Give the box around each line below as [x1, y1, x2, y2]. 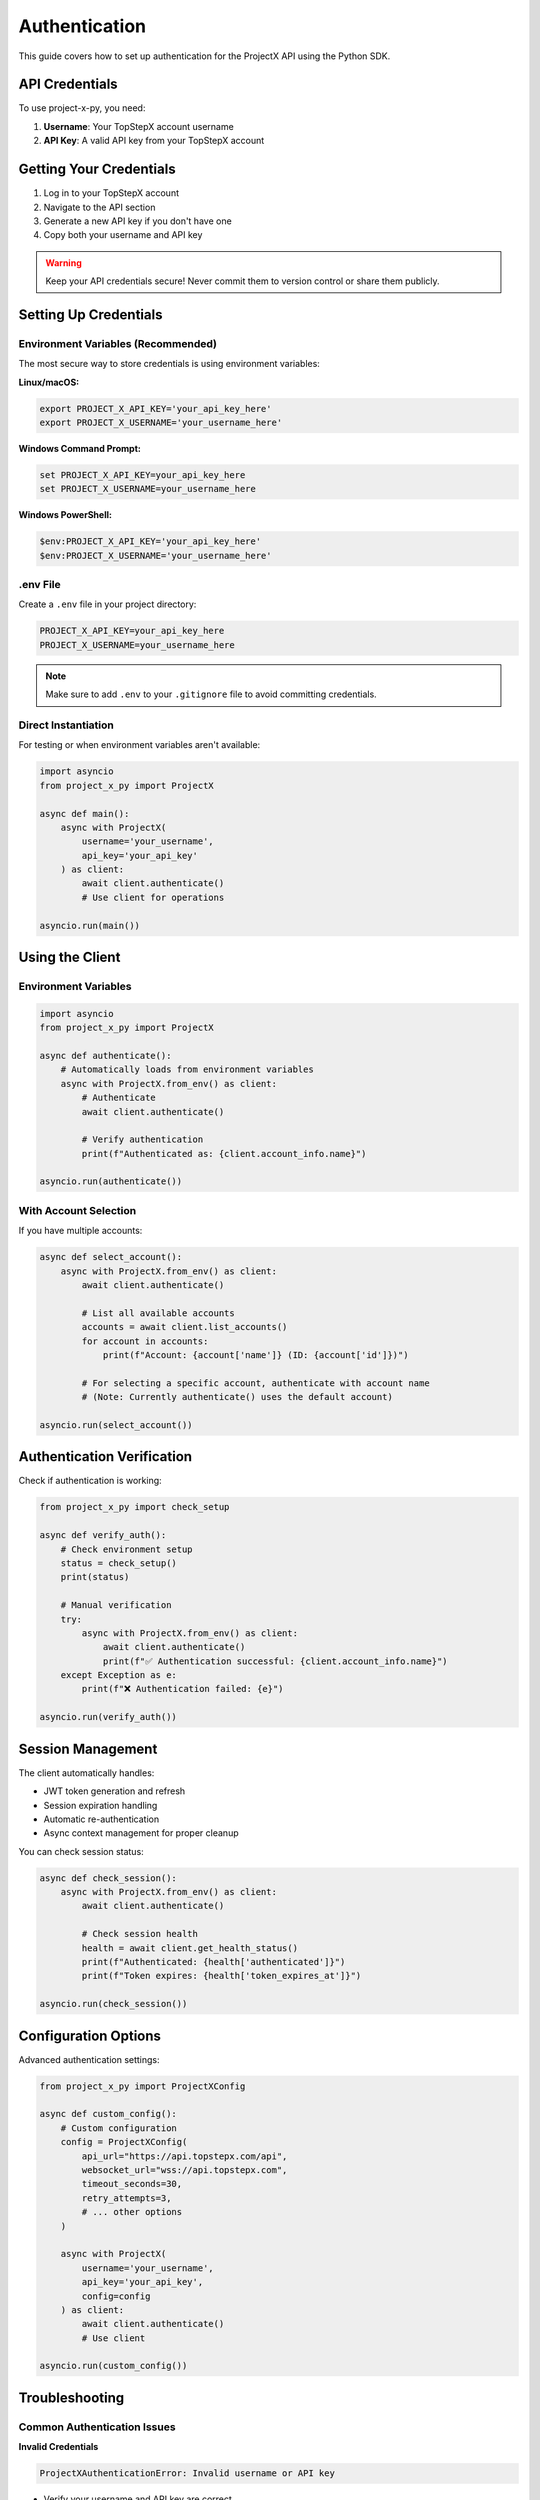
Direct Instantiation [18, 718, 115, 732]
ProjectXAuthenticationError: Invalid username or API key [39, 2468, 335, 2479]
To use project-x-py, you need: [18, 102, 146, 114]
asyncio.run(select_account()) [39, 1419, 194, 1430]
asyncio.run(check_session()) [39, 1998, 188, 2010]
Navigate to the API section [43, 201, 156, 213]
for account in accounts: [81, 1335, 209, 1347]
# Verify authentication [81, 1134, 204, 1145]
